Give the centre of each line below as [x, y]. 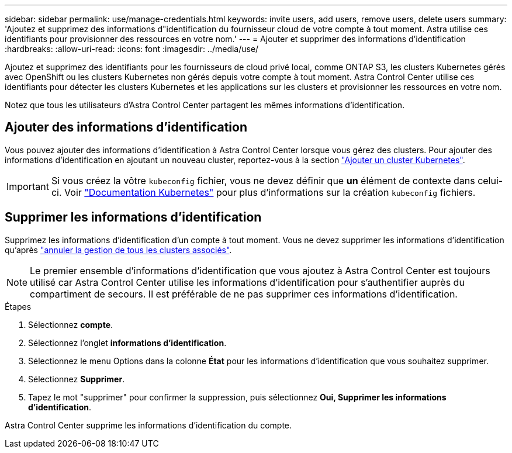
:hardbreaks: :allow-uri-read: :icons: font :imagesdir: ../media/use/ [132, 49]
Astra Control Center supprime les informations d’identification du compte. [148, 425]
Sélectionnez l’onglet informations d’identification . [127, 343]
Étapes [18, 306]
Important [28, 186]
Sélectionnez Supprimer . [77, 379]
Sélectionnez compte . [71, 324]
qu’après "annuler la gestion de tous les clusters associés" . [118, 250]
